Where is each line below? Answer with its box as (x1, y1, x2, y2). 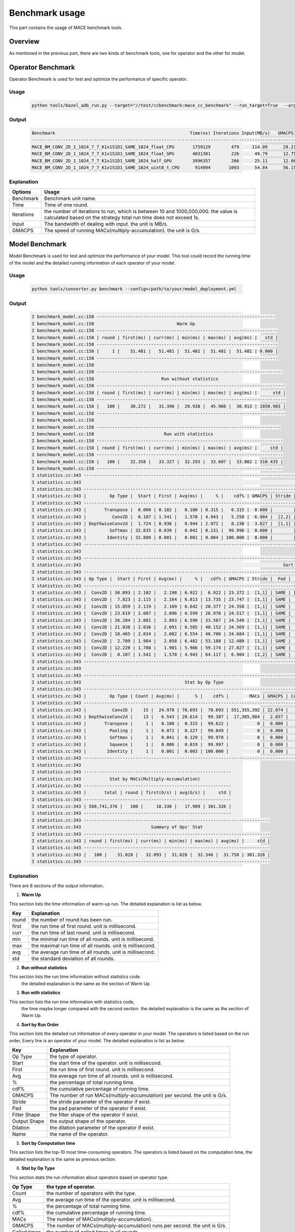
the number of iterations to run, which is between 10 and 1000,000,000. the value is (44, 207, 238, 214)
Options (12, 188, 31, 195)
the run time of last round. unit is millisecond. (31, 929, 136, 936)
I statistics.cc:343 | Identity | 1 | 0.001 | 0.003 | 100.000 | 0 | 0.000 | (31, 748, 289, 754)
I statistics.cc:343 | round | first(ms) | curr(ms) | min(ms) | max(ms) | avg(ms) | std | (31, 838, 270, 844)
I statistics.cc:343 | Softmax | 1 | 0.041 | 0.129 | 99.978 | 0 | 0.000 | (31, 735, 289, 740)
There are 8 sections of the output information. (9, 883, 104, 889)
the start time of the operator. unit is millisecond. (49, 1060, 162, 1066)
